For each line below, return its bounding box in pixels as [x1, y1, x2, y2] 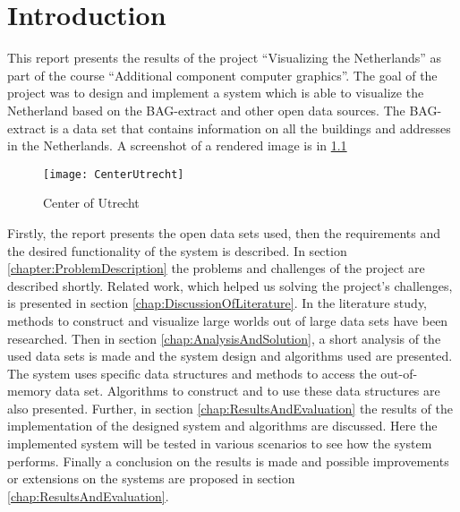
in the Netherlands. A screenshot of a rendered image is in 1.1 [7, 136, 347, 155]
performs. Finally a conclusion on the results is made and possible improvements [7, 451, 449, 470]
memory [7, 381, 52, 400]
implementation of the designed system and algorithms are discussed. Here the [7, 416, 438, 435]
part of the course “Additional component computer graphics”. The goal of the [7, 65, 438, 84]
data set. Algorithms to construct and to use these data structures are [55, 381, 440, 400]
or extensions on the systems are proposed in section [7, 469, 295, 488]
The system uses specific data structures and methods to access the [7, 363, 377, 382]
